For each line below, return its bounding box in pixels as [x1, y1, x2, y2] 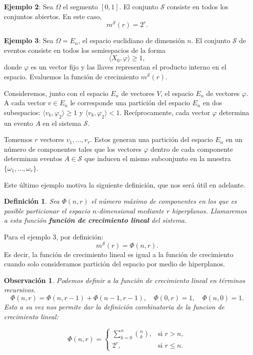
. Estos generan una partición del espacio [90, 134, 213, 144]
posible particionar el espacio [4, 205, 91, 215]
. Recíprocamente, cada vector [119, 107, 210, 117]
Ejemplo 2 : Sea [4, 1, 53, 11]
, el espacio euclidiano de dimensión [78, 35, 185, 46]
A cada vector [4, 97, 46, 108]
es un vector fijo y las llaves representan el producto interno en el [31, 62, 227, 72]
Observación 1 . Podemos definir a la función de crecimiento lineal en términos [4, 275, 245, 285]
